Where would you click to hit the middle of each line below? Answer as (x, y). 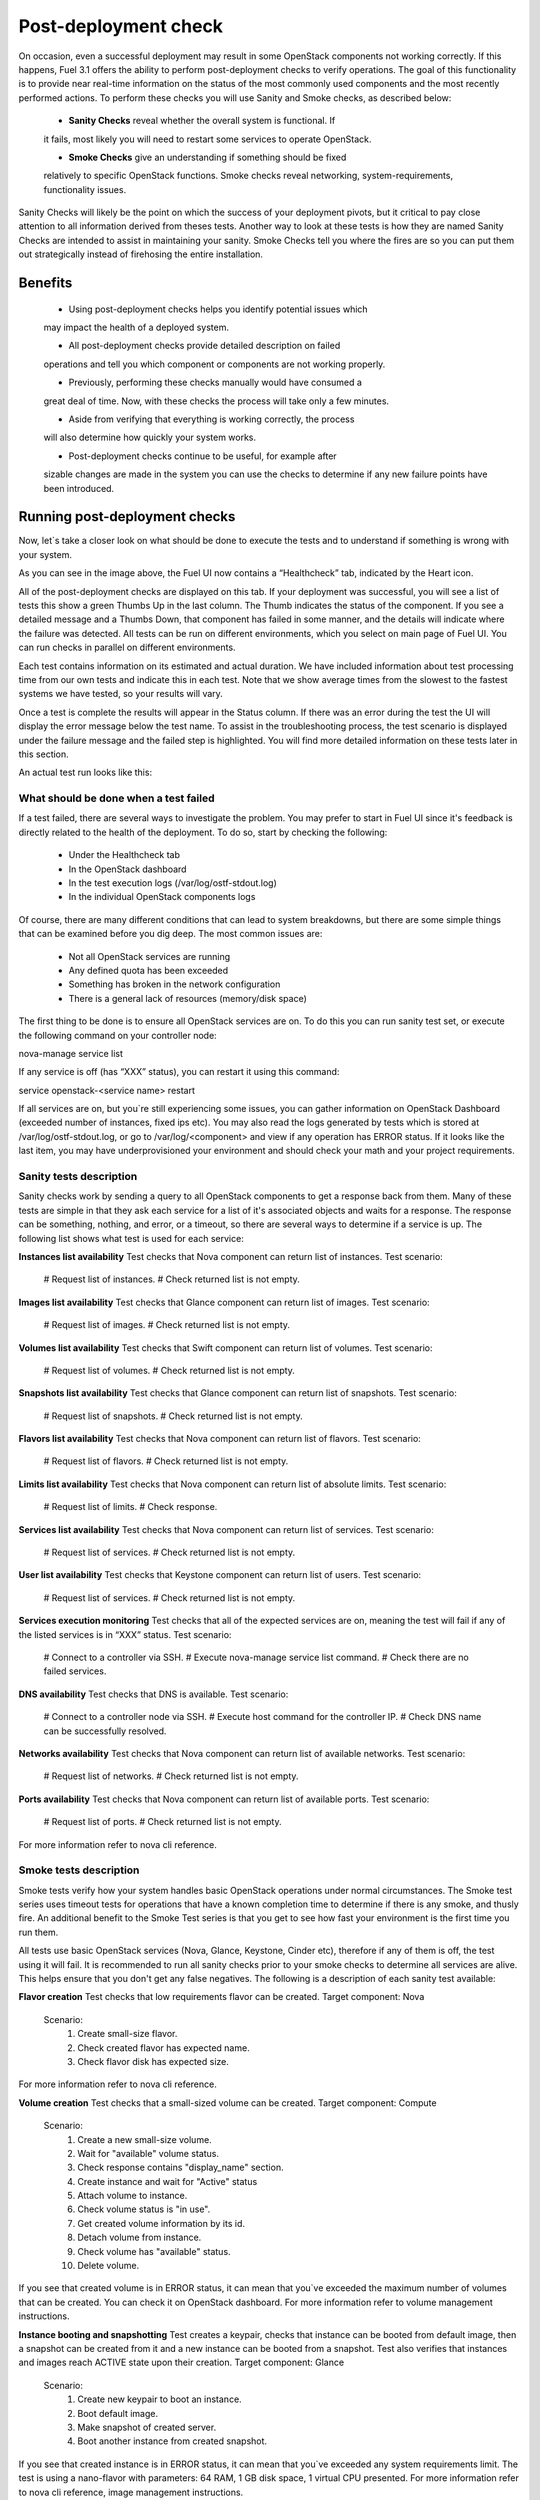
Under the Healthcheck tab (124, 855)
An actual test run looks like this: (85, 772)
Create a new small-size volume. (144, 2139)
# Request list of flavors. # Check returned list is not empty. (166, 1461)
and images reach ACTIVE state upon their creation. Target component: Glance (181, 2362)
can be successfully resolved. (105, 1731)
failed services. (75, 1671)
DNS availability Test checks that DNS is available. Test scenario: (153, 1694)
